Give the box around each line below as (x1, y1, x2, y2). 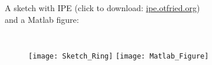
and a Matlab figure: (5, 13, 79, 25)
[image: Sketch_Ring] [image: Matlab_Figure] (28, 52, 209, 61)
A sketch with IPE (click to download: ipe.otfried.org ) (5, 2, 200, 13)
